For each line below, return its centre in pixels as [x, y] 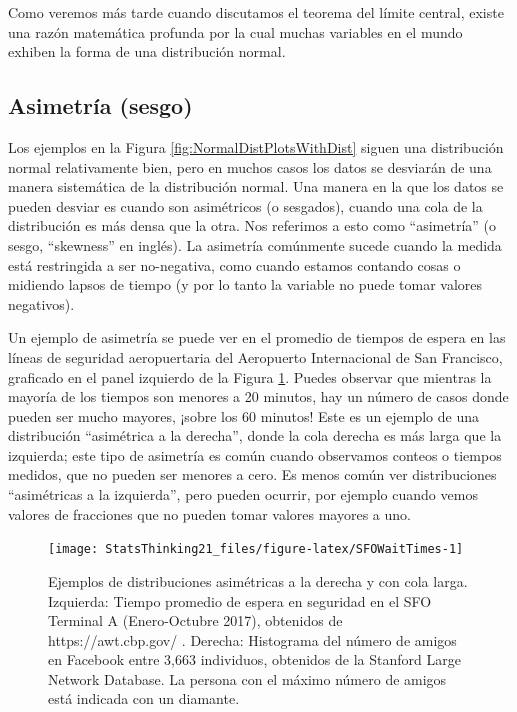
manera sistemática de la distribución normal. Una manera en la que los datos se [256, 186]
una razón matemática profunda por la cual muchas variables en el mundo [235, 31]
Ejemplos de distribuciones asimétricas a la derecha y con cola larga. [258, 580]
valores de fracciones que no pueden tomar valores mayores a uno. [209, 513]
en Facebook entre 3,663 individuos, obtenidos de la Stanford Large [254, 659]
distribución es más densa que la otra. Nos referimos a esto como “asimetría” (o [252, 225]
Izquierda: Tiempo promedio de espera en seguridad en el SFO [240, 600]
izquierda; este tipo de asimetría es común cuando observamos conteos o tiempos [255, 454]
